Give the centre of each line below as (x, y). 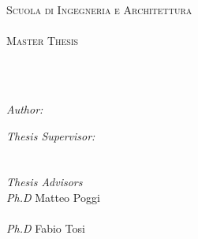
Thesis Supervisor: (51, 135)
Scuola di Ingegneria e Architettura (99, 9)
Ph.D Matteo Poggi (53, 197)
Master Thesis (43, 41)
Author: (25, 108)
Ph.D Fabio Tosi (46, 228)
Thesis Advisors (45, 182)
